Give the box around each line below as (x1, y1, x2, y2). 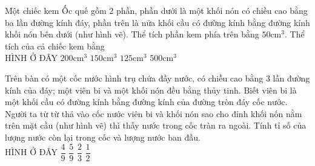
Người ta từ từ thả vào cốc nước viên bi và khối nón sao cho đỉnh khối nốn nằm (5, 107, 302, 120)
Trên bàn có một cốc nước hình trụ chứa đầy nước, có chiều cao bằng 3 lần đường (5, 71, 310, 84)
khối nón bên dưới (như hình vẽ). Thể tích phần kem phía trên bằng (5, 28, 259, 40)
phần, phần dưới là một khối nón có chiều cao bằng (116, 4, 308, 16)
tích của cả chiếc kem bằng (5, 39, 105, 52)
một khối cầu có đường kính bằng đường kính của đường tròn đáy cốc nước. (5, 95, 288, 108)
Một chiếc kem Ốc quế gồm (5, 4, 107, 16)
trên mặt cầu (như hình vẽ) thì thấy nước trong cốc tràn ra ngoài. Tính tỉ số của (5, 119, 307, 132)
